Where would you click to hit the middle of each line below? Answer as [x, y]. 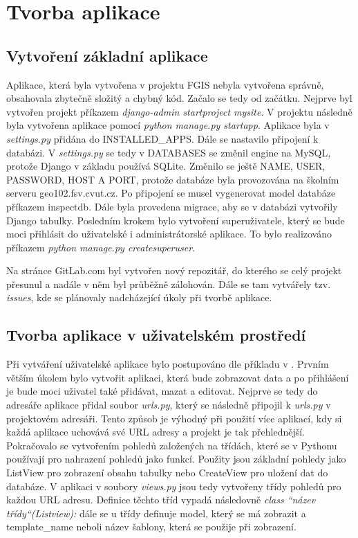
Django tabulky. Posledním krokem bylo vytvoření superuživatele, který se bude [176, 220]
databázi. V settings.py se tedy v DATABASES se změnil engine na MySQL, [169, 152]
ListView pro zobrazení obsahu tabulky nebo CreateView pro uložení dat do [167, 473]
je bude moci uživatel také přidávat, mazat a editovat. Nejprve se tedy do [162, 391]
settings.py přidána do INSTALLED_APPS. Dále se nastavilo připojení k [162, 138]
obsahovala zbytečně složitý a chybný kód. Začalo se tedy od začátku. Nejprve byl [179, 98]
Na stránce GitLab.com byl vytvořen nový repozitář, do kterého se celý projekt [174, 270]
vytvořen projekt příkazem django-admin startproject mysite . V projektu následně [179, 111]
